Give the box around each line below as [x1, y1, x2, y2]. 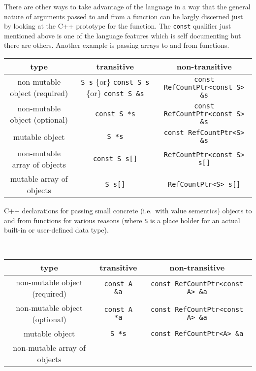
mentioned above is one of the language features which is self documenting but [4, 30, 241, 40]
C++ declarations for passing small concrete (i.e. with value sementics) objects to [4, 205, 252, 216]
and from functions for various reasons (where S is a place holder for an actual [4, 215, 240, 225]
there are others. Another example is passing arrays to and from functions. [4, 40, 229, 50]
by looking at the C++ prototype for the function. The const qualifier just [4, 21, 231, 31]
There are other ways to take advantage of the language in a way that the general [4, 1, 251, 11]
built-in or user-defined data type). [4, 225, 109, 235]
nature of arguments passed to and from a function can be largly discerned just [4, 11, 243, 21]
